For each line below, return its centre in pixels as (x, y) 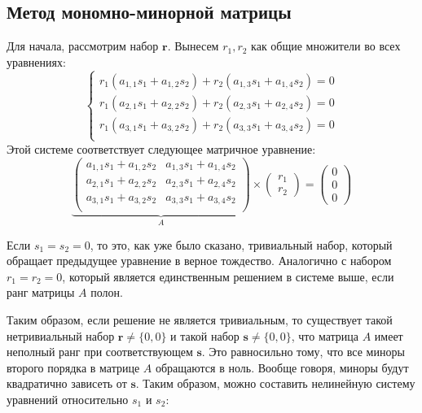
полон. (107, 292)
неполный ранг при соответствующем (100, 352)
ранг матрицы (41, 292)
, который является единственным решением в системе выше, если (228, 276)
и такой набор (205, 335)
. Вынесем (193, 46)
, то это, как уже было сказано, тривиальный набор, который (241, 244)
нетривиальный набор (61, 335)
